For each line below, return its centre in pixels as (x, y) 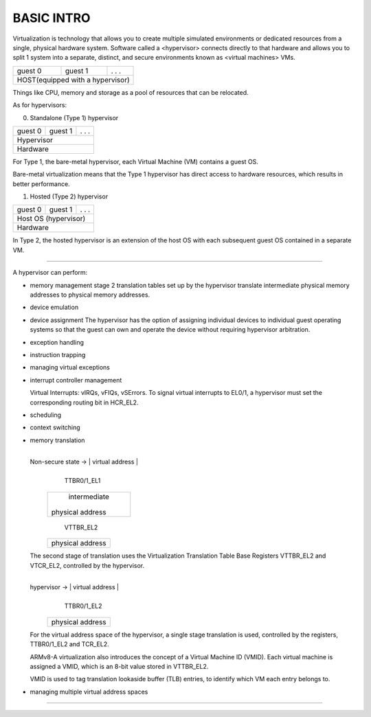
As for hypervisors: (40, 105)
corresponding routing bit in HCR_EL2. (84, 402)
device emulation (54, 307)
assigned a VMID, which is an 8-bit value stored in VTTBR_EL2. (119, 667)
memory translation (57, 440)
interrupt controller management (76, 380)
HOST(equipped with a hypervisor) (73, 80)
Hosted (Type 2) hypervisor (69, 196)
